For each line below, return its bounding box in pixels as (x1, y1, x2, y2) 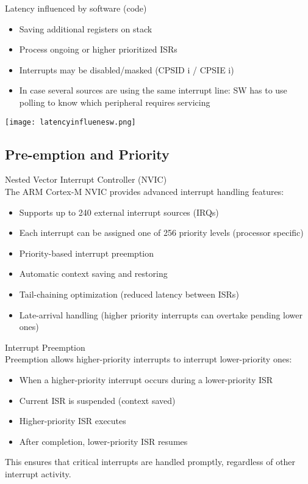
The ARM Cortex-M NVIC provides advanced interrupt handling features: (5, 185, 284, 198)
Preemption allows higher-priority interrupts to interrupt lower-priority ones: (5, 353, 292, 365)
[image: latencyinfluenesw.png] (5, 117, 136, 127)
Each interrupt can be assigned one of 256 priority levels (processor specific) (19, 226, 304, 239)
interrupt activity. (5, 467, 71, 480)
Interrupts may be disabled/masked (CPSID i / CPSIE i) (19, 63, 234, 76)
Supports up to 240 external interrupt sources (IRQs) (19, 205, 219, 218)
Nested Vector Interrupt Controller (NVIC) (5, 173, 167, 186)
